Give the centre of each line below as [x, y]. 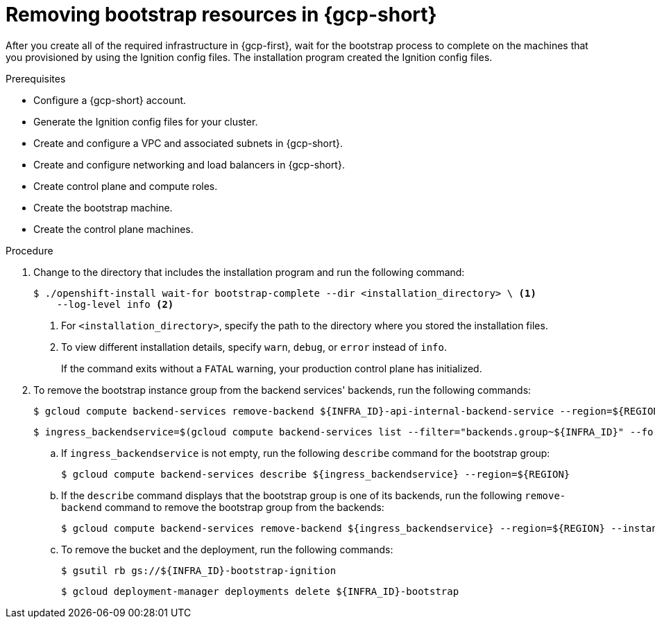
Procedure [29, 250]
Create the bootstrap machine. [103, 207]
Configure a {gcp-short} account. [110, 100]
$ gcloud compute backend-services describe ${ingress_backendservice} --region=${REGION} [316, 474]
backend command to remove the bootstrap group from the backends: [223, 507]
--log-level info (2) [115, 304]
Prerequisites [36, 78]
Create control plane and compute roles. [126, 186]
